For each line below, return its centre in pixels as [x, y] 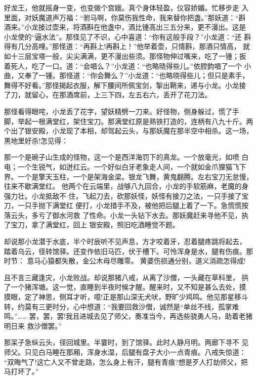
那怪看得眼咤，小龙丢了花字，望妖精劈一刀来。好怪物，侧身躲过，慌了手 [122, 111]
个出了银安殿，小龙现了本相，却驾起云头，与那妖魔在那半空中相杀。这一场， [128, 131]
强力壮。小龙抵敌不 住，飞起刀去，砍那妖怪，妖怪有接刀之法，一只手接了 [123, 195]
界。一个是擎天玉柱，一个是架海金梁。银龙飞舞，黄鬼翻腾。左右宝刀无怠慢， [128, 176]
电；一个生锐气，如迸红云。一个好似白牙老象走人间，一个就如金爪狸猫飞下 [125, 166]
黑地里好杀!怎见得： [36, 140]
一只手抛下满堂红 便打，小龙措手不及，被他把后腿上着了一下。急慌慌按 [133, 205]
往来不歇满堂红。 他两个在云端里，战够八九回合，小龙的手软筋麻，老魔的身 [126, 186]
